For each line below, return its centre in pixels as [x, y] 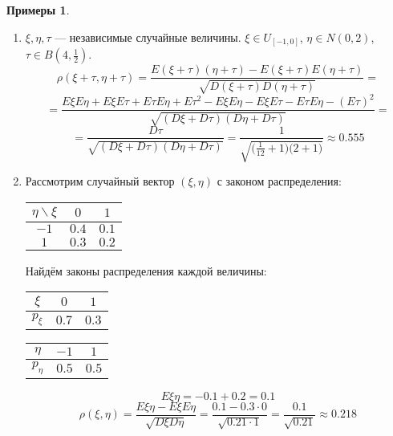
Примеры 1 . [38, 10]
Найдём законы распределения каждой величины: [146, 270]
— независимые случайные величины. [148, 37]
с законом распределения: [279, 180]
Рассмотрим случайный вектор [100, 180]
